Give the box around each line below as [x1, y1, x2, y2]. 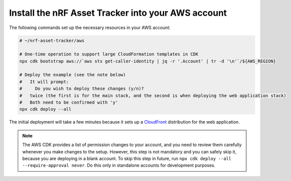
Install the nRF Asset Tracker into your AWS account [9, 7, 227, 18]
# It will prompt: [19, 79, 69, 85]
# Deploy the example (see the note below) [19, 72, 126, 78]
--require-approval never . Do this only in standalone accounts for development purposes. [22, 162, 216, 168]
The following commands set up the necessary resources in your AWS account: [9, 25, 171, 30]
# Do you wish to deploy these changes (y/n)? [19, 86, 145, 91]
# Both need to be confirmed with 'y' [19, 100, 118, 105]
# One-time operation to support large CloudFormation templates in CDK [19, 52, 199, 57]
